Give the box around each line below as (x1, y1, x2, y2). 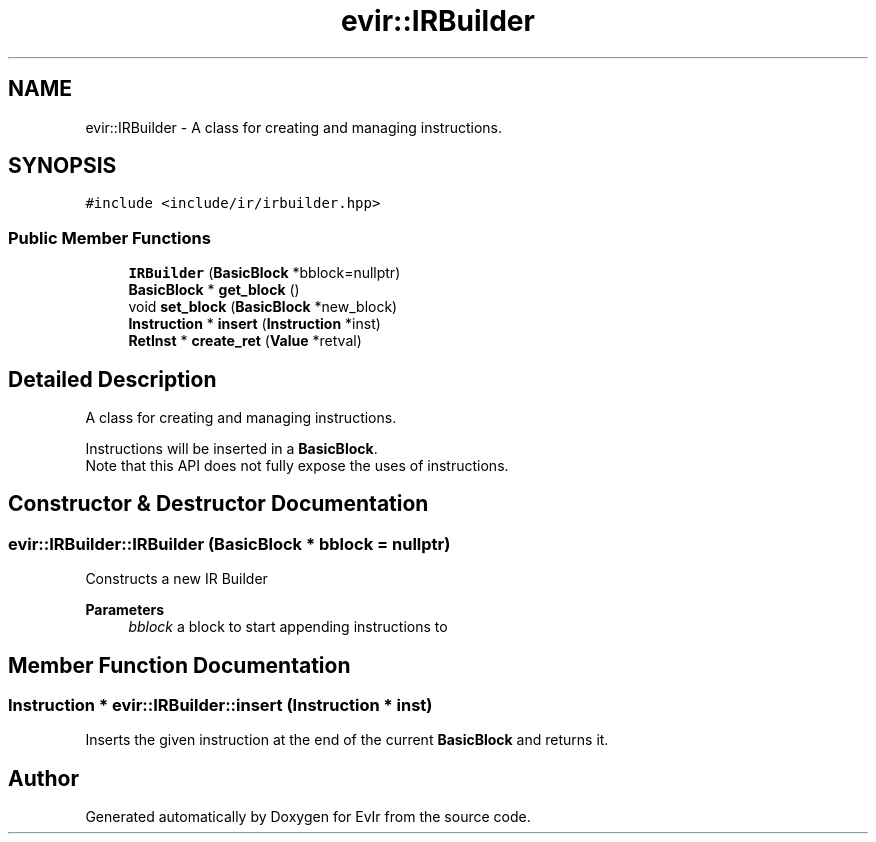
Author (8, 765, 79, 791)
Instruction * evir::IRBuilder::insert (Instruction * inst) (8, 695, 433, 716)
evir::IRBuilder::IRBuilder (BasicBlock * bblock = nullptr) (8, 533, 451, 554)
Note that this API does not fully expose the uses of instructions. (85, 457, 509, 475)
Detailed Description (8, 366, 217, 392)
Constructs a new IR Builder (85, 570, 268, 588)
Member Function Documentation (8, 652, 351, 678)
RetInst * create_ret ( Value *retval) (128, 332, 362, 350)
